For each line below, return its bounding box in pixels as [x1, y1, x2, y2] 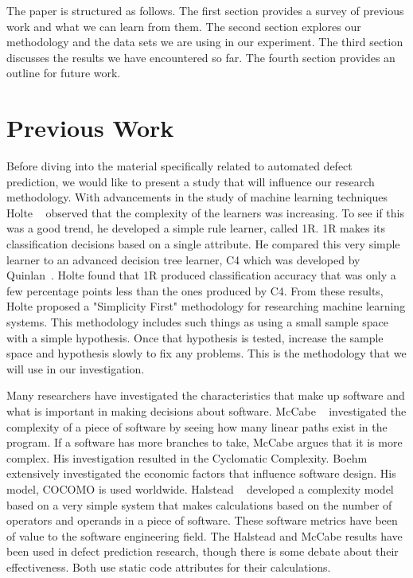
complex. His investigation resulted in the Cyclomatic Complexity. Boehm [6, 449, 368, 466]
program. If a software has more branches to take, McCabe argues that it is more [6, 434, 403, 451]
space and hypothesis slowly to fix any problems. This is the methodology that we [6, 345, 407, 361]
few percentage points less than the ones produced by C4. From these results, [6, 282, 384, 299]
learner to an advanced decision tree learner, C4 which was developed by [6, 251, 360, 268]
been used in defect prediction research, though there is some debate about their [6, 543, 399, 560]
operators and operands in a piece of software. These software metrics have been [6, 512, 398, 529]
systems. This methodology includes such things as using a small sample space [6, 314, 388, 330]
